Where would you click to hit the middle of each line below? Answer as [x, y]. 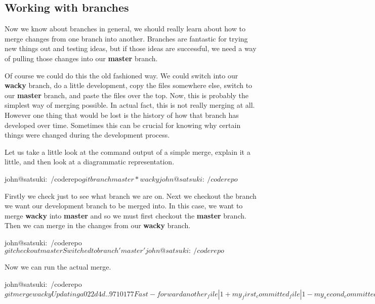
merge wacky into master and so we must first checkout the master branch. [126, 215]
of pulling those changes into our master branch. [81, 58]
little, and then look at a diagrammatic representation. [90, 162]
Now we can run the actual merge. [58, 267]
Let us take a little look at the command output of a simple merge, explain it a [128, 151]
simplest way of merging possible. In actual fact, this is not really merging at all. [130, 105]
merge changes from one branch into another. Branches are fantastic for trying [126, 38]
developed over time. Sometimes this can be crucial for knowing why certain [123, 125]
